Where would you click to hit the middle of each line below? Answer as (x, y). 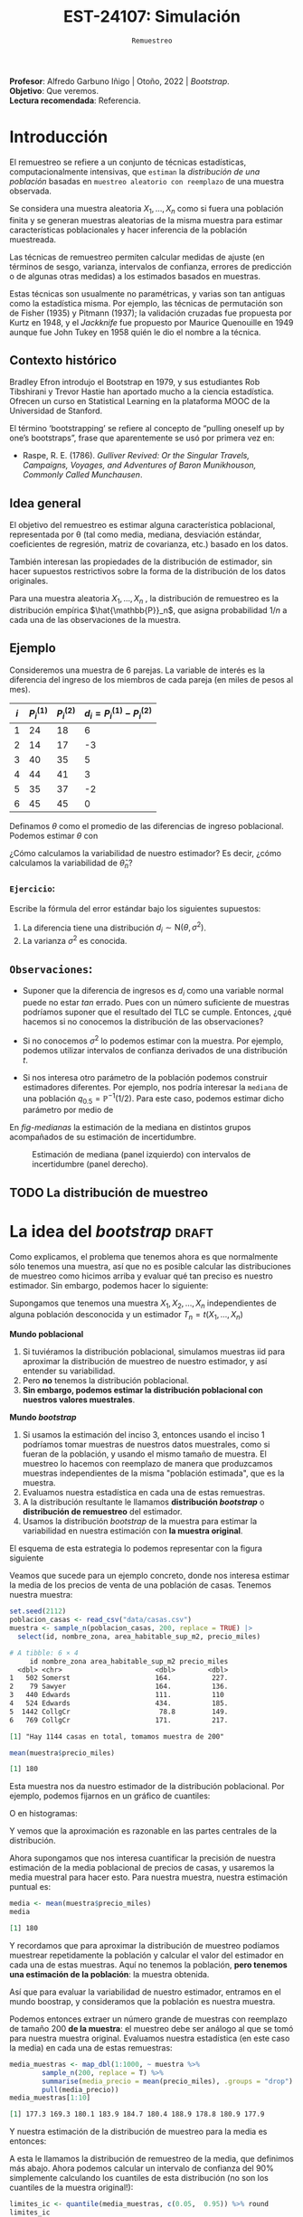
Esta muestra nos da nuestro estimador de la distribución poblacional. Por (147, 1787)
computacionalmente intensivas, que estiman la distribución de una (135, 171)
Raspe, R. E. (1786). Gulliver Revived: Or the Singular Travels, (136, 456)
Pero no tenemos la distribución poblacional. (106, 1381)
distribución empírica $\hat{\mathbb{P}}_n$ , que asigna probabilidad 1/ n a (148, 610)
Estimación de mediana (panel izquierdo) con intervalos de (142, 1155)
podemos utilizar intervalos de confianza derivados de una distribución (155, 1050)
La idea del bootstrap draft (112, 1231)
